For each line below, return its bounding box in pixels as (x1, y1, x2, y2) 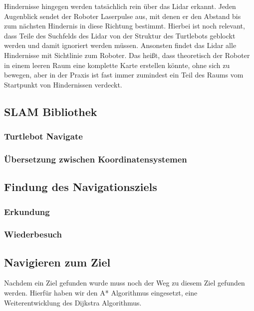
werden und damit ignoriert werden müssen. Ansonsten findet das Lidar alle (4, 40, 237, 50)
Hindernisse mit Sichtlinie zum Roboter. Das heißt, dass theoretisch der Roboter (4, 49, 250, 60)
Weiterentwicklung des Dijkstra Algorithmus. (4, 297, 142, 307)
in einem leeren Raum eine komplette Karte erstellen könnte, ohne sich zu (4, 59, 230, 70)
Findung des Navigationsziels (4, 179, 157, 194)
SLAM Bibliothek (4, 103, 97, 119)
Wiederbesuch (4, 228, 62, 240)
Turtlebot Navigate (4, 130, 83, 142)
